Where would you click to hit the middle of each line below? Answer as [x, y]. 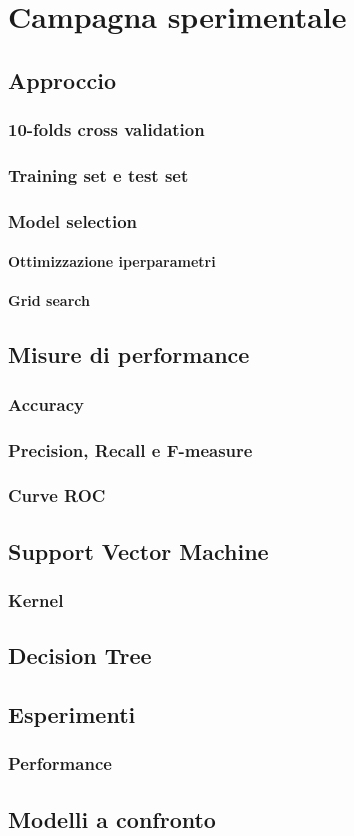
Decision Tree [80, 655]
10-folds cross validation [106, 129]
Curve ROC [57, 495]
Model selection [72, 220]
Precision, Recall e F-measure [130, 449]
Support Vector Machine [138, 550]
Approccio [62, 79]
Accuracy [46, 403]
